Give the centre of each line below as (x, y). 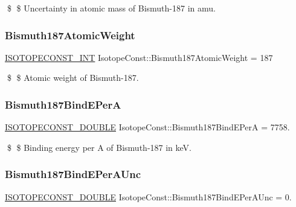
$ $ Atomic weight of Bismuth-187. (73, 78)
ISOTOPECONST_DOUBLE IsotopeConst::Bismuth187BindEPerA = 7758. (147, 127)
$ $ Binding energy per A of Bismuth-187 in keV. (99, 147)
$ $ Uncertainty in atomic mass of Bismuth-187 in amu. (111, 8)
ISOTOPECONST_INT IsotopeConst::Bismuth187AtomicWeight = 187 (139, 57)
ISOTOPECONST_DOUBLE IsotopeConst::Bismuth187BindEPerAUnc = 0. (148, 196)
